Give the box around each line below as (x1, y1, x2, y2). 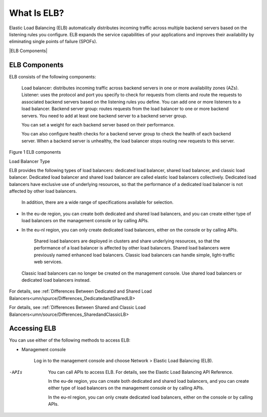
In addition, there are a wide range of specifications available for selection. (21, 199, 174, 205)
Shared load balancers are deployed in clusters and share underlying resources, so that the (34, 238, 220, 244)
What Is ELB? (9, 7, 64, 18)
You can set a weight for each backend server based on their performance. (21, 121, 175, 127)
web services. (34, 259, 63, 265)
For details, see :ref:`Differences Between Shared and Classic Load (9, 304, 146, 310)
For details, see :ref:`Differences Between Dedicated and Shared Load (9, 288, 152, 295)
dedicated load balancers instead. (21, 277, 91, 283)
